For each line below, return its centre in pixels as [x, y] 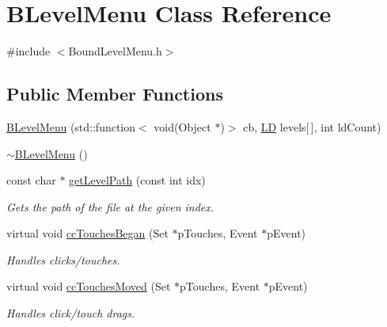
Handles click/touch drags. [71, 313]
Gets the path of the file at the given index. [110, 206]
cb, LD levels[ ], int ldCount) [312, 126]
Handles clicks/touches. [63, 259]
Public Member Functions [115, 94]
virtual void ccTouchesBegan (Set [87, 233]
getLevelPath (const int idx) [137, 180]
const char [31, 180]
